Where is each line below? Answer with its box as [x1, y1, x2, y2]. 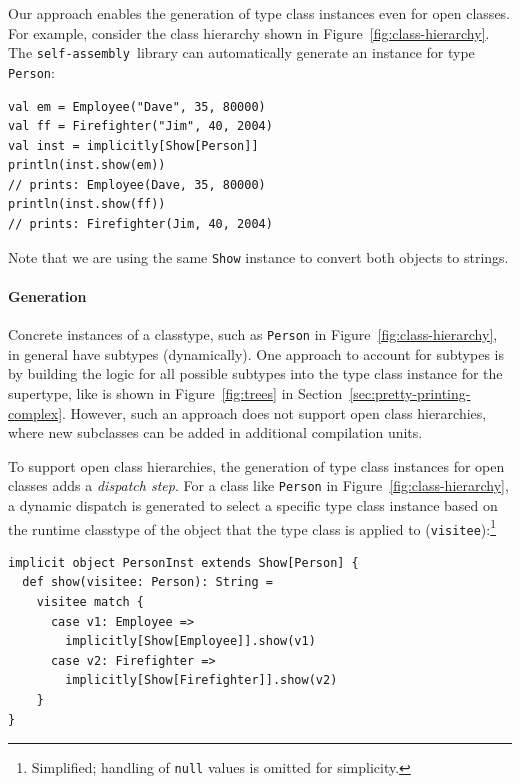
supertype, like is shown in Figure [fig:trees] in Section [8, 382, 343, 403]
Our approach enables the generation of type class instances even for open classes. [8, 3, 511, 23]
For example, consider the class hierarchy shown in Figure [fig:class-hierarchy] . [8, 22, 490, 43]
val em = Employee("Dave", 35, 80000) [8, 99, 266, 114]
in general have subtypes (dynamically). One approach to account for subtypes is [8, 343, 504, 364]
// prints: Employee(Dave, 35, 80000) [8, 177, 266, 192]
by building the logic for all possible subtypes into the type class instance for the [8, 363, 503, 384]
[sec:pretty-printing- [349, 382, 471, 403]
